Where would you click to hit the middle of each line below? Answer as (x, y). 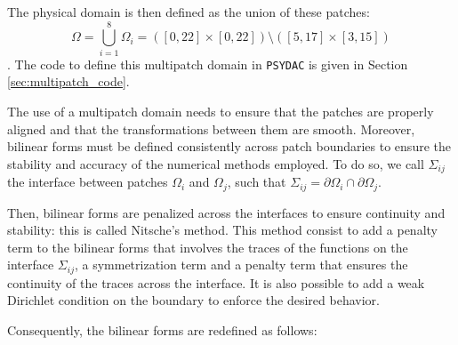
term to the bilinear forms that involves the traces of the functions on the (208, 247)
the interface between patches (88, 182)
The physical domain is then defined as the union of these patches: (189, 12)
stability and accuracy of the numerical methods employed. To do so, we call (216, 163)
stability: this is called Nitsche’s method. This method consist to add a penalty (222, 230)
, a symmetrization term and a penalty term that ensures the (241, 265)
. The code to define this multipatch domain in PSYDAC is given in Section (208, 64)
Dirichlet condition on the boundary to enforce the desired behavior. (193, 300)
